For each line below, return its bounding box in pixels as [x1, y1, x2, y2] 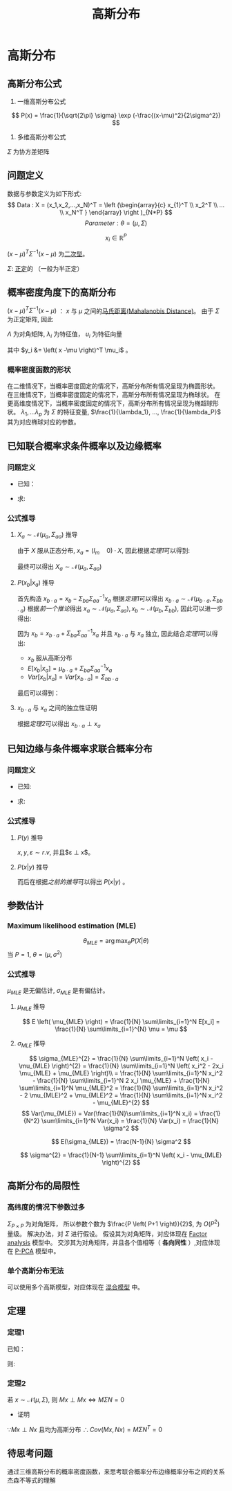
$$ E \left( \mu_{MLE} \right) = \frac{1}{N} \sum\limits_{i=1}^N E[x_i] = [22, 1017, 220, 1025]
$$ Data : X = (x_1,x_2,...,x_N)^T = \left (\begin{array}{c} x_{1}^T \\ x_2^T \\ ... [7, 200, 225, 209]
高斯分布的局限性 [7, 1180, 80, 1192]
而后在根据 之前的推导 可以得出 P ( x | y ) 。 [17, 877, 129, 885]
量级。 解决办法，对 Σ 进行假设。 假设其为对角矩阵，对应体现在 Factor [7, 1229, 208, 1237]
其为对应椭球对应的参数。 [7, 418, 80, 426]
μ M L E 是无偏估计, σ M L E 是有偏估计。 [7, 987, 109, 996]
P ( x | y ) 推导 [17, 863, 49, 871]
